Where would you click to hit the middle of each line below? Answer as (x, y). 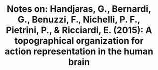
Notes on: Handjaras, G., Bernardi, (79, 9)
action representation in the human (79, 51)
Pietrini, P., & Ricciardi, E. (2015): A (79, 30)
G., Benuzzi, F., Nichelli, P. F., (79, 20)
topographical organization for (79, 41)
